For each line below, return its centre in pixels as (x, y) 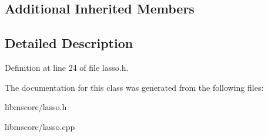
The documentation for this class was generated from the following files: (134, 87)
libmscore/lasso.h (36, 107)
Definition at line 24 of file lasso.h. (67, 67)
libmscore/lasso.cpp (40, 126)
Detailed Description (69, 43)
